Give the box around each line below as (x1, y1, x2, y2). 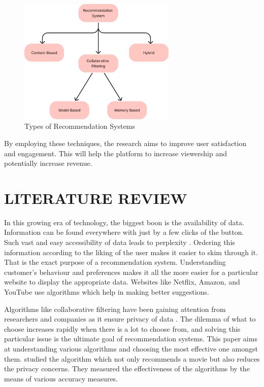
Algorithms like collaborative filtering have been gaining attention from (4, 303, 226, 314)
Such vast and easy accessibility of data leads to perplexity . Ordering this (4, 237, 235, 248)
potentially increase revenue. (4, 158, 92, 168)
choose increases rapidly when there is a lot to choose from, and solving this (4, 323, 241, 334)
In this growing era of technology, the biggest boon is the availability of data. (4, 217, 244, 227)
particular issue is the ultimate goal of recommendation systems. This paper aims (4, 333, 257, 344)
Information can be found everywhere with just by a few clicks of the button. (4, 227, 244, 237)
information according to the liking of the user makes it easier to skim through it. (4, 247, 258, 257)
